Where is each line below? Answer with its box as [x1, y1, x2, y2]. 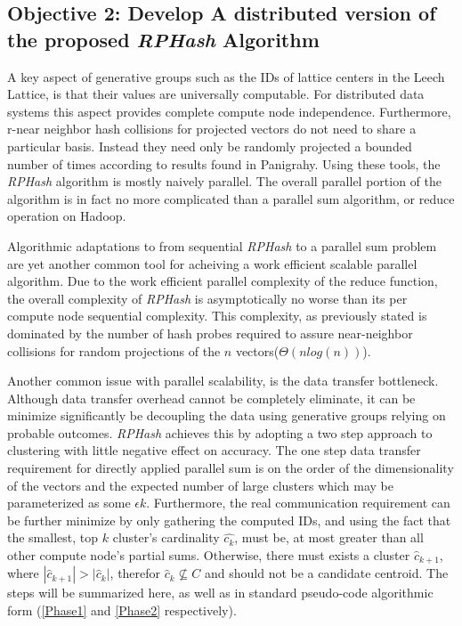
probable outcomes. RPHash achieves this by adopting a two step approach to [7, 423, 433, 442]
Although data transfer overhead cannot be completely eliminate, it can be [7, 388, 416, 407]
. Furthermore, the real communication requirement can [146, 493, 450, 512]
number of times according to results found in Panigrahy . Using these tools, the [7, 154, 441, 173]
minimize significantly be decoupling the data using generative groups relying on [7, 406, 446, 425]
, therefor [109, 564, 161, 582]
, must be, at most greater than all [234, 528, 424, 547]
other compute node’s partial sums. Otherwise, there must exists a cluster [7, 546, 410, 565]
